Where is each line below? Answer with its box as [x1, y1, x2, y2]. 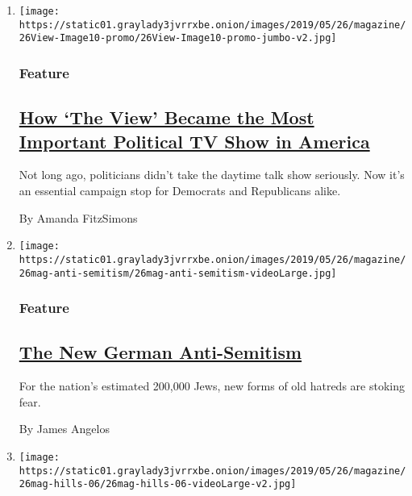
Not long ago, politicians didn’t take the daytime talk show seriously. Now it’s [19, 166, 405, 183]
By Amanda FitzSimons [19, 209, 138, 226]
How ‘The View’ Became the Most [19, 105, 314, 130]
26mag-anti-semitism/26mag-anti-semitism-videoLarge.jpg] [19, 267, 337, 279]
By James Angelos [19, 420, 110, 437]
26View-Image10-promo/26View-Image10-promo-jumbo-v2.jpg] [19, 32, 337, 44]
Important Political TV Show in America [19, 128, 370, 153]
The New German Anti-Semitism [19, 340, 302, 365]
